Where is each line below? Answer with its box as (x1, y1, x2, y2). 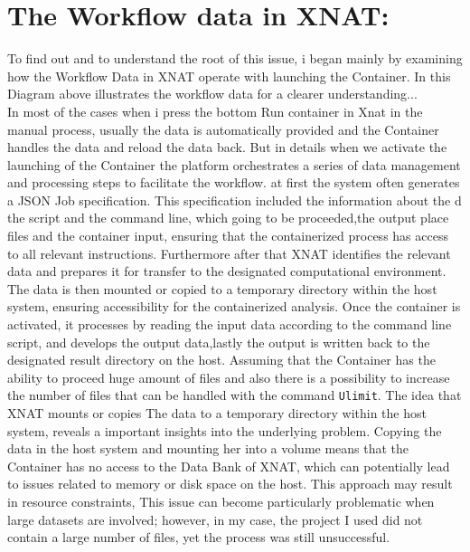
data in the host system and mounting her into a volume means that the (7, 439, 409, 458)
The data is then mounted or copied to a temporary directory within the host (7, 279, 437, 298)
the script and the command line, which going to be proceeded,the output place (7, 208, 449, 227)
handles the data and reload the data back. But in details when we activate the (7, 138, 447, 157)
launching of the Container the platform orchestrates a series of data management (7, 155, 461, 174)
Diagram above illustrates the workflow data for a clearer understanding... (7, 84, 418, 103)
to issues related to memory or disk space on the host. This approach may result (7, 474, 453, 493)
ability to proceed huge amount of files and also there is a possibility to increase (7, 367, 450, 386)
